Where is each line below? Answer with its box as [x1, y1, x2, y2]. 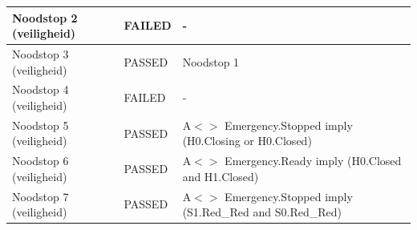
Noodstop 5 [12, 116, 69, 133]
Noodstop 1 [182, 53, 240, 70]
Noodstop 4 [12, 81, 69, 98]
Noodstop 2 [12, 9, 78, 26]
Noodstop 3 [12, 45, 69, 62]
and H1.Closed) [182, 167, 259, 184]
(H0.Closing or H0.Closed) [182, 132, 312, 149]
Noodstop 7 [12, 188, 69, 204]
